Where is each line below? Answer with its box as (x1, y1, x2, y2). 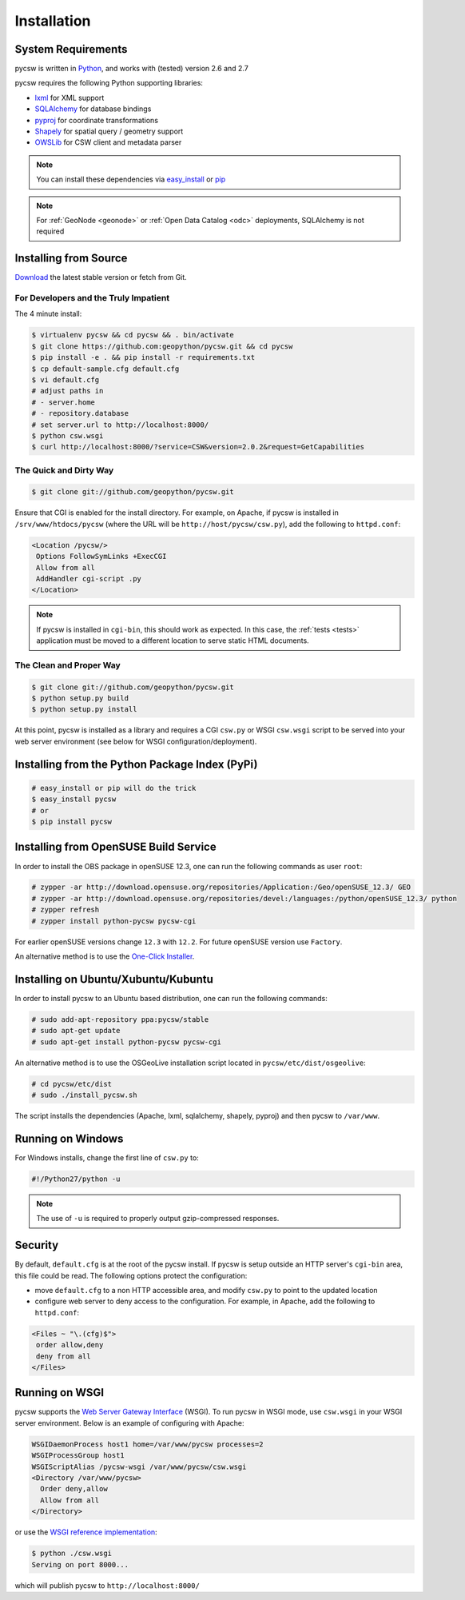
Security (14, 1239, 59, 1252)
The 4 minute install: (14, 309, 82, 319)
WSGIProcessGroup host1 (31, 1451, 125, 1460)
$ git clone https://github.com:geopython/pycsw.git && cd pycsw (31, 341, 293, 351)
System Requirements (14, 42, 128, 56)
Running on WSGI (14, 1386, 105, 1399)
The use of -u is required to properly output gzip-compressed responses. (36, 1214, 280, 1223)
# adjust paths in (31, 386, 104, 396)
